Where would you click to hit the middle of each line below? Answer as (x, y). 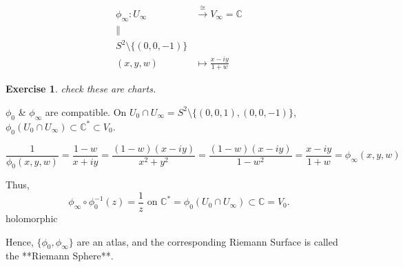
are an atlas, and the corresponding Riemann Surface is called (207, 241)
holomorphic (32, 218)
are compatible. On (86, 111)
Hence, (20, 241)
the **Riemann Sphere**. (60, 256)
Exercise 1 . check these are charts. (81, 89)
